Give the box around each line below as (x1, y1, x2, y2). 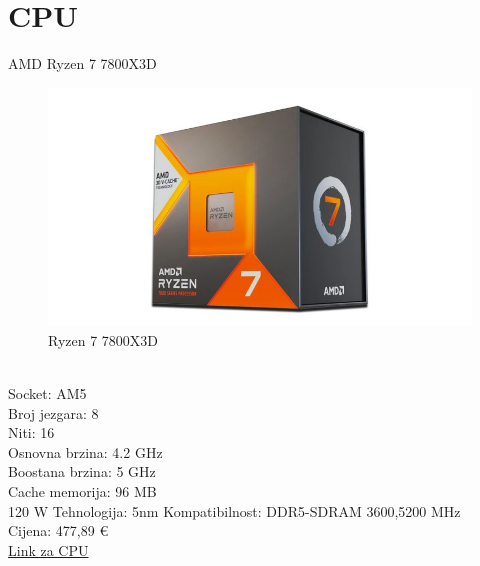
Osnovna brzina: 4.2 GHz (8, 441, 163, 462)
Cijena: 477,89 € (8, 520, 109, 541)
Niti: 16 (8, 422, 55, 443)
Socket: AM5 (8, 383, 87, 403)
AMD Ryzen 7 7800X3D (8, 53, 157, 74)
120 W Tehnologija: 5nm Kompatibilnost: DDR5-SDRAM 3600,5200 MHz (8, 500, 461, 521)
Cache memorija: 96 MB (8, 480, 157, 501)
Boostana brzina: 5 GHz (8, 461, 156, 482)
